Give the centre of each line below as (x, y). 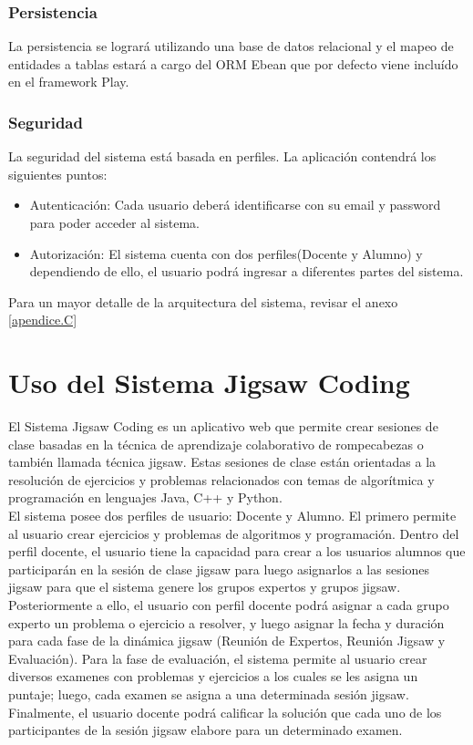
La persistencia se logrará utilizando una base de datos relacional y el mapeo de (231, 46)
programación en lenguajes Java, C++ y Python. (145, 497)
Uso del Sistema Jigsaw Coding (209, 383)
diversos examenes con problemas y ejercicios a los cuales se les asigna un (213, 676)
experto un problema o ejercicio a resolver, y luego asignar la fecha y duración (226, 622)
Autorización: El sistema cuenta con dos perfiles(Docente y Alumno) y (226, 253)
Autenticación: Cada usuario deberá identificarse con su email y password (235, 205)
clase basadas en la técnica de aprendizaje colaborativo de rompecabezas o (216, 444)
